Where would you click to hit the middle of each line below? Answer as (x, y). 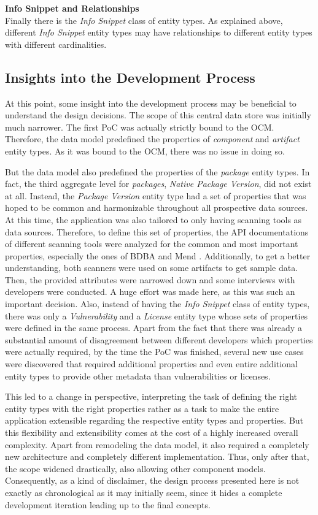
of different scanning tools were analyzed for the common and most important (152, 244)
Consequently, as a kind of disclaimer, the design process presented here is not (152, 480)
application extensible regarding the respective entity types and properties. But (154, 420)
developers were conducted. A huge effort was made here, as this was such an (150, 292)
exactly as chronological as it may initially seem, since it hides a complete (144, 492)
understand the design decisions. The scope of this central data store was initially (158, 115)
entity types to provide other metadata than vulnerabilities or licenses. (138, 376)
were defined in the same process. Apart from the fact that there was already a (153, 328)
